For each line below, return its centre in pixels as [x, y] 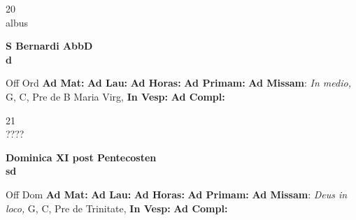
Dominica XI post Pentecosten [81, 157]
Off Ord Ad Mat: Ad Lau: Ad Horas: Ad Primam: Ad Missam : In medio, [178, 83]
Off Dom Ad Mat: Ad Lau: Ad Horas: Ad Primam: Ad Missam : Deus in [177, 194]
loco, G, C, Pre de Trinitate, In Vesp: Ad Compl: [117, 208]
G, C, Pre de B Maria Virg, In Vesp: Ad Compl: [115, 96]
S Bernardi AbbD [49, 46]
